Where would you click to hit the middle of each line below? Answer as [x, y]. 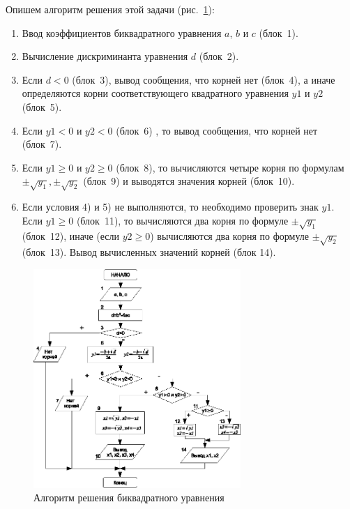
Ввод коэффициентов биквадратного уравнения [122, 32]
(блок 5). [42, 106]
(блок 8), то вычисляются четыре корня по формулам [230, 167]
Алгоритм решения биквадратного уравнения [129, 497]
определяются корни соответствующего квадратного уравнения [155, 93]
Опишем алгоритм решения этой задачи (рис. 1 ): [110, 9]
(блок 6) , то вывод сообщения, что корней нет [217, 130]
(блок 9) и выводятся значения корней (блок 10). [189, 181]
